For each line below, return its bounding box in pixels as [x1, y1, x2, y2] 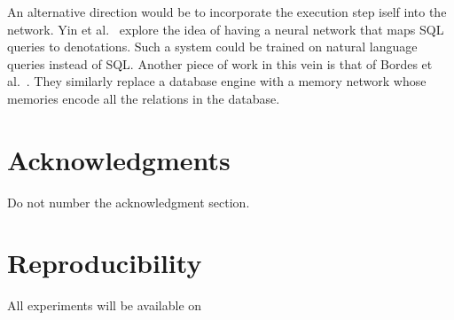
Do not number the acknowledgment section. [7, 192, 250, 211]
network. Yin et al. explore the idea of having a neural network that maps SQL [7, 20, 444, 38]
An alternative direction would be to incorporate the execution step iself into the [7, 3, 447, 20]
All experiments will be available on [7, 296, 202, 315]
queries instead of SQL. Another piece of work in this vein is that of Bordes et [7, 54, 433, 73]
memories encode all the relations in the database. [7, 89, 280, 107]
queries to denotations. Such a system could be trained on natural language [7, 37, 418, 56]
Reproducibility [7, 245, 202, 281]
